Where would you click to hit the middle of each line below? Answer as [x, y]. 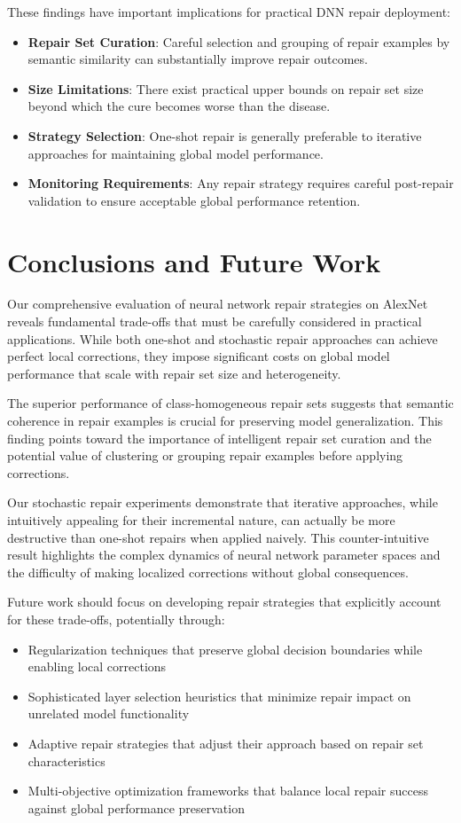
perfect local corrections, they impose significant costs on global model [199, 356]
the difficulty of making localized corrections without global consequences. [208, 572]
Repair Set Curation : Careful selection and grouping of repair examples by [239, 41]
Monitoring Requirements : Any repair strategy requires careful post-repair [241, 183]
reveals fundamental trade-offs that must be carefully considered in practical [215, 321]
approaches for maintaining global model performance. [176, 153]
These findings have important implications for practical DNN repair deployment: [229, 12]
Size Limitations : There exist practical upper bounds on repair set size [226, 88]
